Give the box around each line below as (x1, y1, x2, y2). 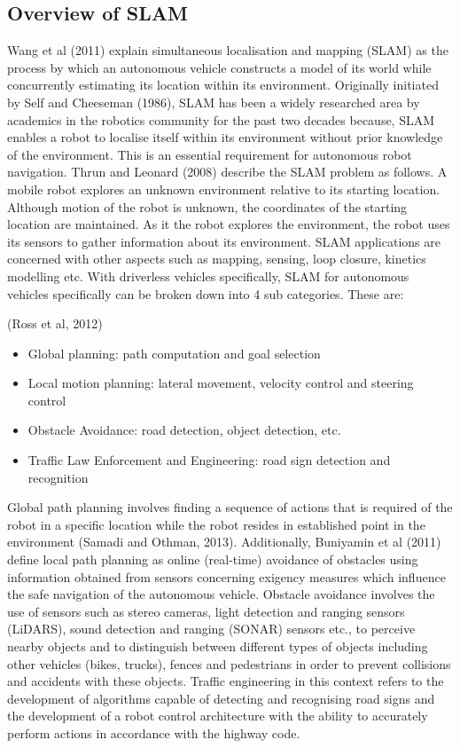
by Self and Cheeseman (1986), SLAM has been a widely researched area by (7, 92, 420, 111)
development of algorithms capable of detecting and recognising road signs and (7, 689, 435, 707)
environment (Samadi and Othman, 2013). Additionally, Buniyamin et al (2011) (7, 532, 441, 551)
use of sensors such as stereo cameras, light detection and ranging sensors (7, 602, 405, 620)
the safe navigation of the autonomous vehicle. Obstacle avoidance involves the (7, 585, 435, 603)
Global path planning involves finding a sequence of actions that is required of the (7, 498, 453, 516)
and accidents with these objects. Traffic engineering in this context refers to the (7, 672, 444, 690)
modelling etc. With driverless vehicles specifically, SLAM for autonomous (7, 266, 409, 285)
